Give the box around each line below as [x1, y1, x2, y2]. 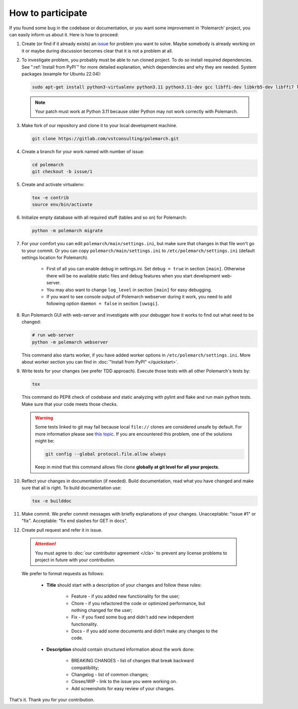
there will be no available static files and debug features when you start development [46, 272, 221, 278]
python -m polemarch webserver [32, 339, 109, 345]
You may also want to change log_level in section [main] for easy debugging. [46, 286, 212, 293]
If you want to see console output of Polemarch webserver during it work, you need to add [46, 294, 232, 300]
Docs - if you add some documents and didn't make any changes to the [71, 628, 218, 634]
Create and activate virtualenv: [21, 181, 84, 187]
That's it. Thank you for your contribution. [9, 697, 94, 703]
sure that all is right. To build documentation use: [21, 485, 122, 491]
